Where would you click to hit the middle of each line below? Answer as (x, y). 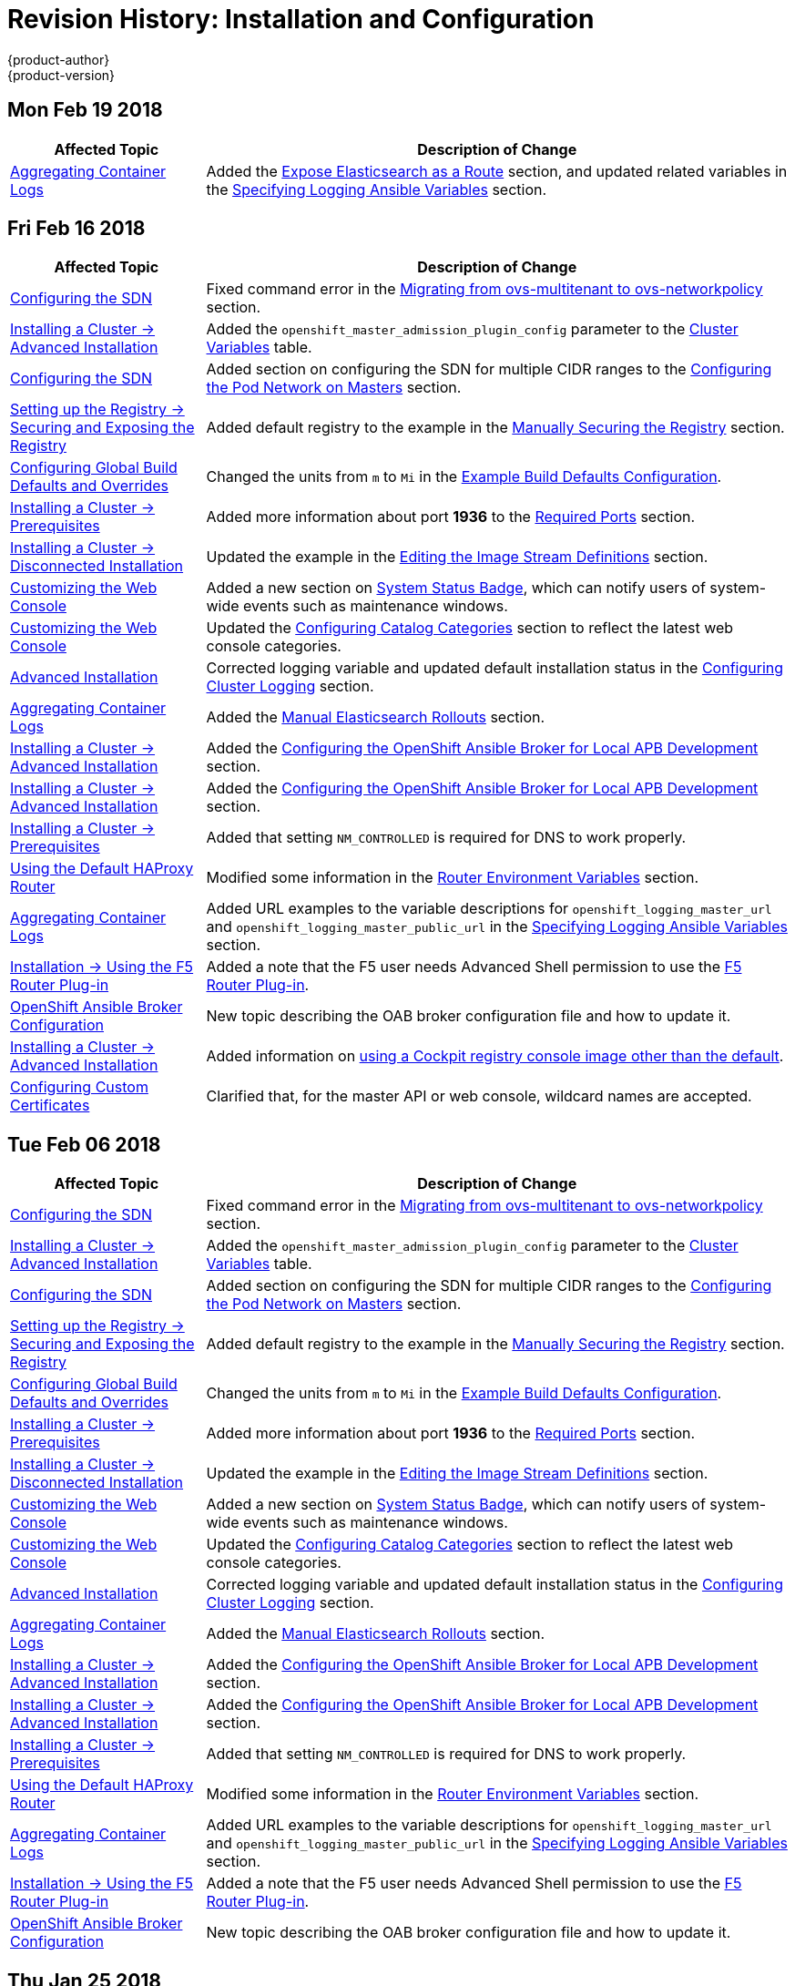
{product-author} (59, 59)
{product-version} (61, 75)
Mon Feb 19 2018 (85, 110)
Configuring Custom (79, 1087)
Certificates (50, 1106)
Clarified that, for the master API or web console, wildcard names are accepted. (479, 1096)
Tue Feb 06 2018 (84, 1144)
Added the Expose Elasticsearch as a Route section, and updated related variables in (497, 171)
